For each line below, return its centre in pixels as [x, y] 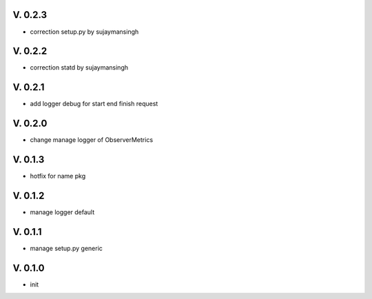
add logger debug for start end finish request [94, 104]
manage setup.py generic [66, 248]
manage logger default [62, 212]
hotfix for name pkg [58, 176]
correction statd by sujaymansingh [79, 68]
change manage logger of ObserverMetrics [92, 140]
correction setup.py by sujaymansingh [84, 32]
